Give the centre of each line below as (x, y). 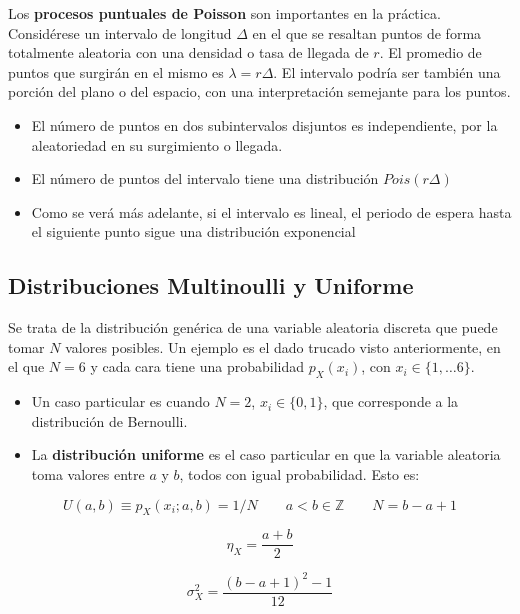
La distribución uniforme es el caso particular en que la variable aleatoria (266, 454)
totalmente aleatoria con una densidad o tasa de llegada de (188, 52)
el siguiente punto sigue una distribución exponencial (193, 231)
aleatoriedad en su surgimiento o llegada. (157, 144)
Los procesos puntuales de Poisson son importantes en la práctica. (224, 13)
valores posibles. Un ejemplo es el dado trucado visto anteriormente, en (283, 346)
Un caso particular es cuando (120, 401)
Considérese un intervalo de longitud (120, 32)
